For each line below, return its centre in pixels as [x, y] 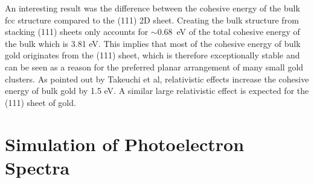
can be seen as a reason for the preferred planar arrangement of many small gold [154, 67]
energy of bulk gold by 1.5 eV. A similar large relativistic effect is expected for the [157, 91]
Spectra [37, 167]
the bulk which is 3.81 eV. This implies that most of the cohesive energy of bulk [153, 43]
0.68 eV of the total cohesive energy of [229, 32]
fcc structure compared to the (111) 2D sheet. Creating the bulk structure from [152, 20]
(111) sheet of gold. [40, 102]
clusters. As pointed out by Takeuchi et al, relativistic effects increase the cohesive [157, 79]
